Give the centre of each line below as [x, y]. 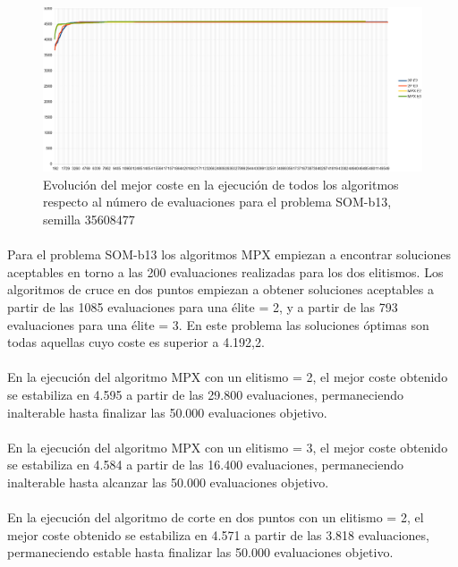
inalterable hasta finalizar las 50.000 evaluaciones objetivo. [167, 412]
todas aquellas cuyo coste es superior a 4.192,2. [136, 342]
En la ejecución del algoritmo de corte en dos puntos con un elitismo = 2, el [216, 517]
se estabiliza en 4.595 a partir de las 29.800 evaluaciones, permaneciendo [205, 394]
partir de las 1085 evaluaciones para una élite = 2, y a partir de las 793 [203, 307]
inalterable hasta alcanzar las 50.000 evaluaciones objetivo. [168, 482]
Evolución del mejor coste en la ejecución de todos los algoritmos [221, 184]
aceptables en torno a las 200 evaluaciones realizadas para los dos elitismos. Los [225, 271]
